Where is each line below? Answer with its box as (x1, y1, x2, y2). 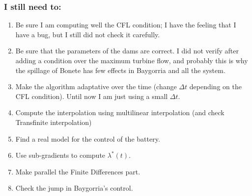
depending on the (189, 81, 242, 92)
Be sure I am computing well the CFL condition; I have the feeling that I (15, 20, 236, 30)
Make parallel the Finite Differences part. (15, 166, 140, 176)
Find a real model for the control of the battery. (15, 133, 160, 144)
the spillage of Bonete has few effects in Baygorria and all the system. (15, 65, 225, 75)
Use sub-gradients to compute (15, 150, 106, 160)
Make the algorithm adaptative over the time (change (15, 81, 177, 92)
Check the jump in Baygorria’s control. (15, 183, 133, 193)
